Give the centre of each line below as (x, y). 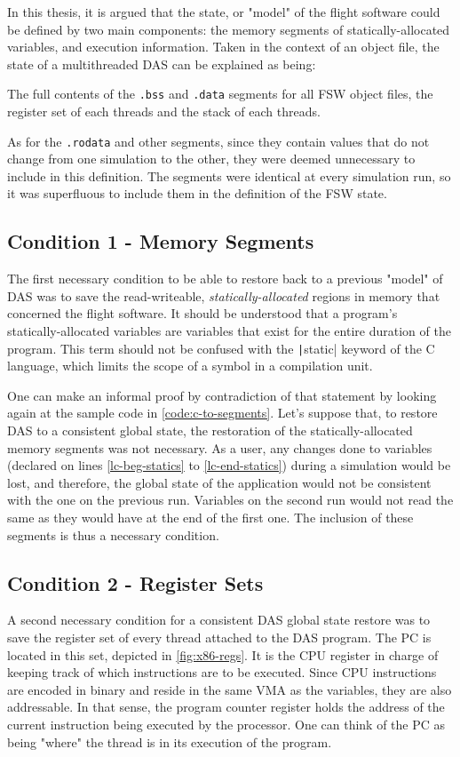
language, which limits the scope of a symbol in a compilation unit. (190, 366)
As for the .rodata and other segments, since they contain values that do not (218, 141)
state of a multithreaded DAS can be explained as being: (162, 64)
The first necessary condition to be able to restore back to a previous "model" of (225, 279)
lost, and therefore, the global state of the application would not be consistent (219, 482)
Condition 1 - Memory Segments (161, 241)
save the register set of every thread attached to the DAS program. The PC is (219, 637)
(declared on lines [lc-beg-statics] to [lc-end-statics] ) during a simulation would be (229, 465)
